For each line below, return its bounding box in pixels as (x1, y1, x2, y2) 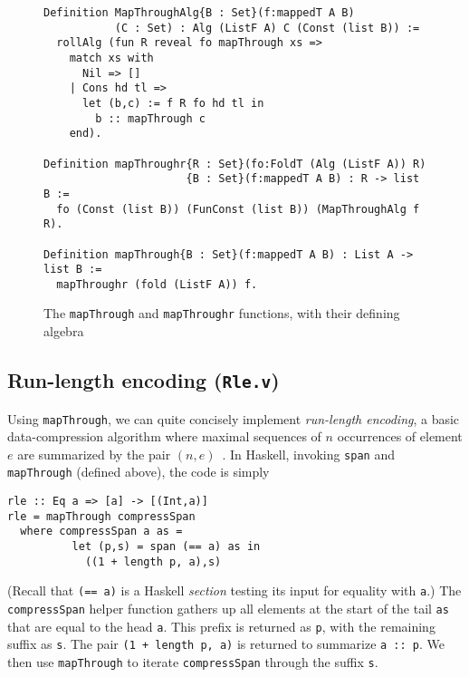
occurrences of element (337, 427, 463, 446)
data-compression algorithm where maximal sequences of (7, 427, 321, 446)
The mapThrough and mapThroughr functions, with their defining (43, 304, 400, 323)
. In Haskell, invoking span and (222, 444, 395, 463)
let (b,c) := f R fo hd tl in (81, 96, 264, 110)
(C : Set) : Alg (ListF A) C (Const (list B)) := (114, 21, 420, 34)
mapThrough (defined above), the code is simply (7, 462, 270, 481)
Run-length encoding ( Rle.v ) (7, 366, 280, 394)
